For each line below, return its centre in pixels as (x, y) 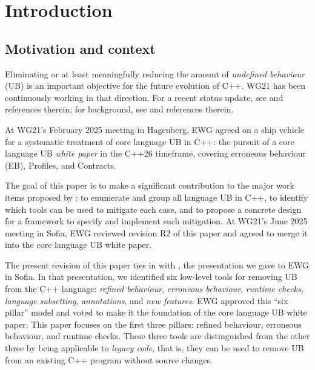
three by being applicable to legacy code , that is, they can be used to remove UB (154, 348)
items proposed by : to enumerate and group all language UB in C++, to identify (157, 197)
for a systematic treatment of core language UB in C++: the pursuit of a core (150, 141)
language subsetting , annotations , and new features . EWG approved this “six (147, 300)
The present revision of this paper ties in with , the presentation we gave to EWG (157, 265)
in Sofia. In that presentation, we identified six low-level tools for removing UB (151, 277)
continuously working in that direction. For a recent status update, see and (144, 97)
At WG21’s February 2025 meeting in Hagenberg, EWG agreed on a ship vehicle (155, 129)
